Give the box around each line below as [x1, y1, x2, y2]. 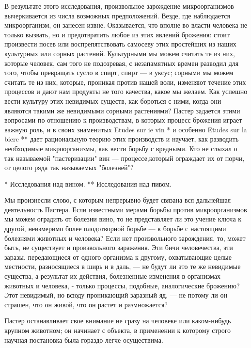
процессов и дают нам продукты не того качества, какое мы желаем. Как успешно [4, 86, 248, 96]
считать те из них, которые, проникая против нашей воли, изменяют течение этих [4, 77, 246, 87]
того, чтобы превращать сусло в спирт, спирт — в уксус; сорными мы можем [4, 67, 234, 78]
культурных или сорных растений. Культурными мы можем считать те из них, [4, 48, 235, 58]
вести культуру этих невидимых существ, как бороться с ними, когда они [4, 95, 221, 106]
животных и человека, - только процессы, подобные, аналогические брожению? [4, 280, 240, 290]
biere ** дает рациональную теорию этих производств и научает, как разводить [4, 134, 239, 144]
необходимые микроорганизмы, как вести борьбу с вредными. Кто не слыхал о [4, 143, 237, 153]
